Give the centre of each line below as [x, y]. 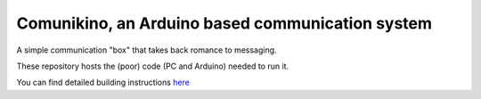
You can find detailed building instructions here [103, 82]
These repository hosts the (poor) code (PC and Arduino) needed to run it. [153, 66]
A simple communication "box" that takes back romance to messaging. [147, 50]
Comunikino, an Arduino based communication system [224, 23]
